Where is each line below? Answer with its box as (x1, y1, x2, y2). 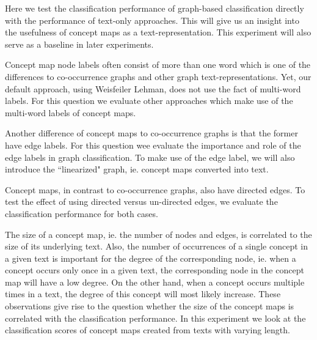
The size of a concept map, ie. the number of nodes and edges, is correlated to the (5, 227, 312, 240)
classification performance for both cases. (5, 207, 158, 220)
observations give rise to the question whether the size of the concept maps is (5, 300, 294, 312)
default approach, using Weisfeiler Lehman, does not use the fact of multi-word (5, 82, 301, 95)
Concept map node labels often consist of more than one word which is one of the (5, 58, 311, 71)
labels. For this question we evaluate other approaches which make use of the (5, 94, 293, 107)
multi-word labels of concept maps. (5, 106, 136, 119)
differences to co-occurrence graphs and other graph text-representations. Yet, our (5, 70, 312, 83)
